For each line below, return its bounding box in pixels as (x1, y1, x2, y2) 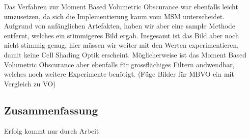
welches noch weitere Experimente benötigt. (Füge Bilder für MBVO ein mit (4, 69, 234, 79)
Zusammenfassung (4, 102, 98, 117)
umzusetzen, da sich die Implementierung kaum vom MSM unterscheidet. (4, 11, 225, 21)
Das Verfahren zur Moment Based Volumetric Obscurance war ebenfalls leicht (4, 1, 238, 11)
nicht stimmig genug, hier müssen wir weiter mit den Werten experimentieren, (4, 40, 239, 50)
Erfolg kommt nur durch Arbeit (4, 125, 99, 136)
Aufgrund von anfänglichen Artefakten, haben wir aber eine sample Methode (4, 21, 235, 31)
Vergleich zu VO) (4, 78, 56, 88)
